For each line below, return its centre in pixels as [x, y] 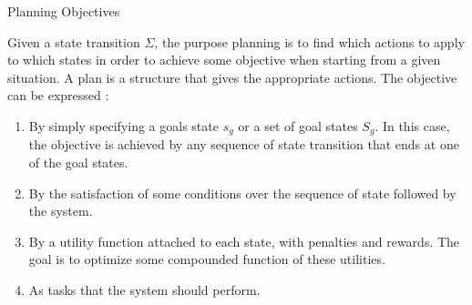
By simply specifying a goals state [123, 125]
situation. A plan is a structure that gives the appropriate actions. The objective [232, 77]
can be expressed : [58, 95]
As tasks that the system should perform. [144, 289]
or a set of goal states [298, 125]
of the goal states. [78, 163]
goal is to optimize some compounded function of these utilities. [207, 259]
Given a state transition [74, 41]
